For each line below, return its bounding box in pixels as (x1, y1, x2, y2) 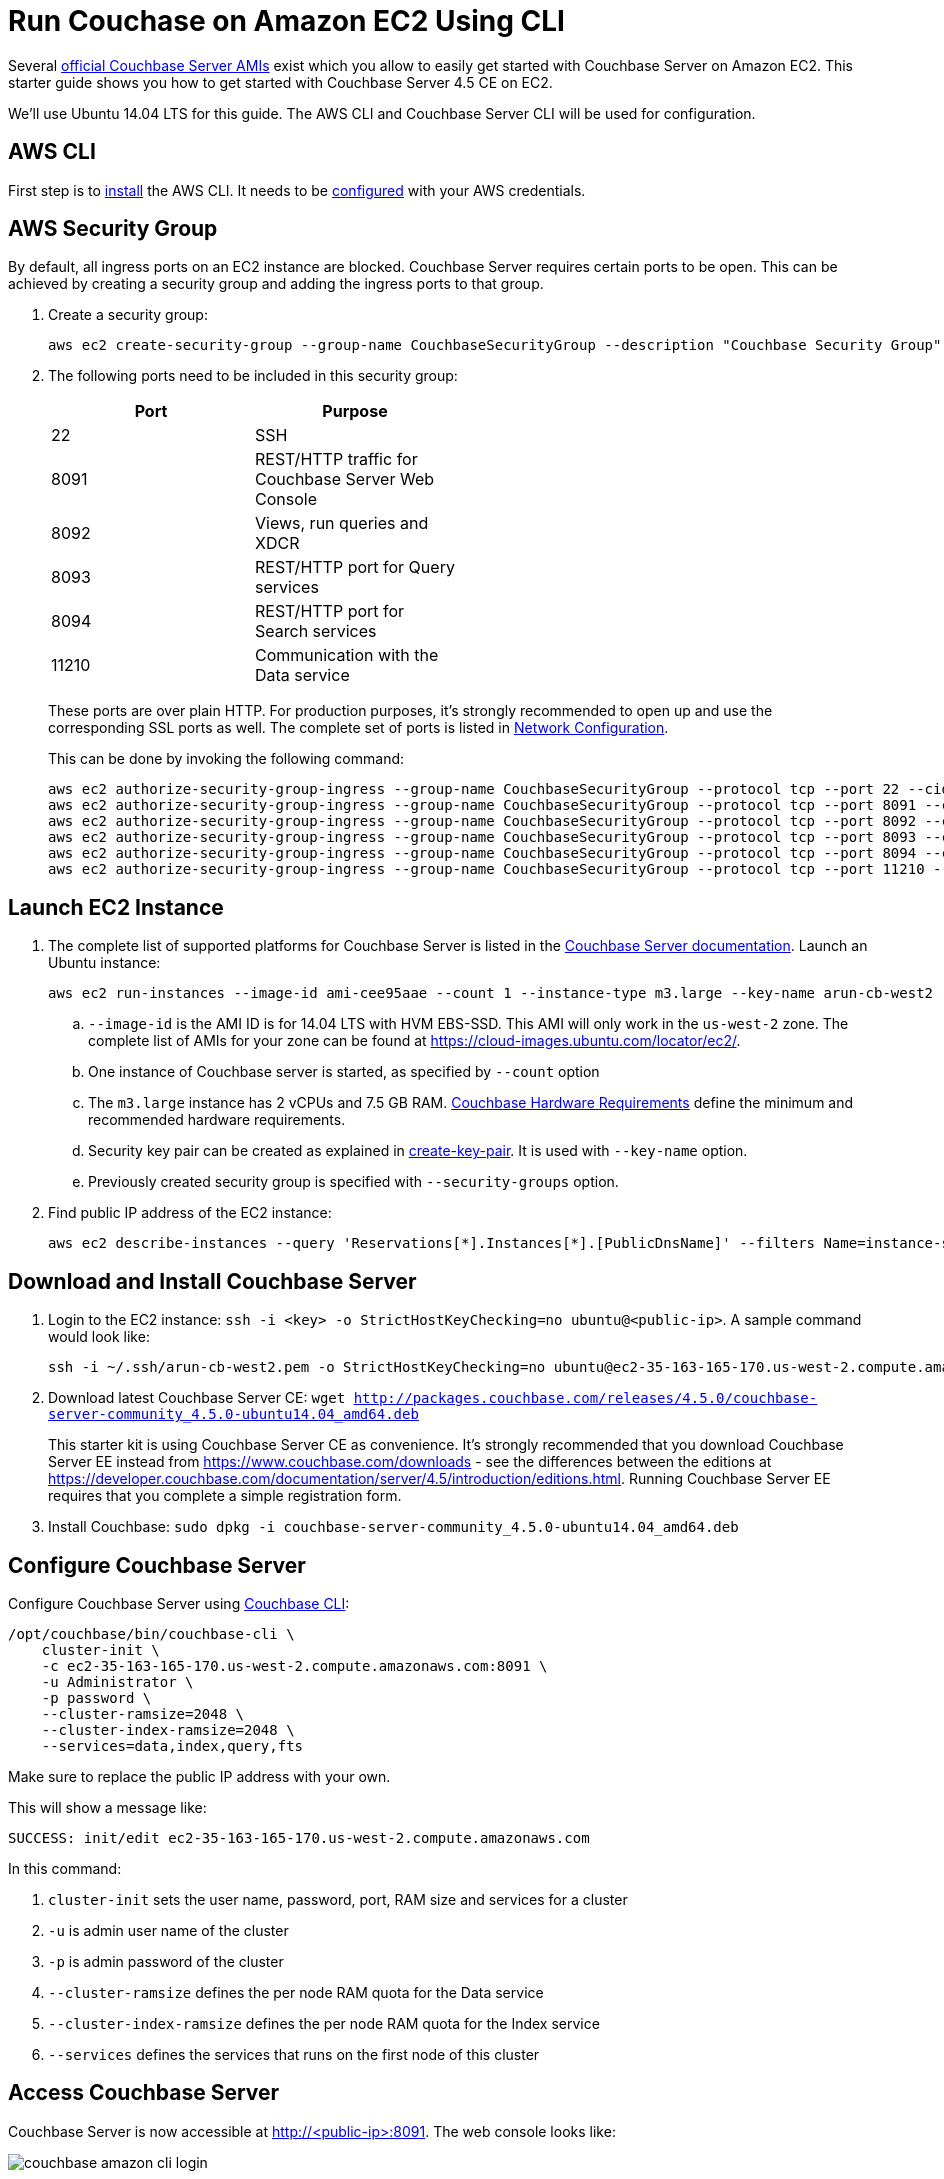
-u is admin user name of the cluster (48, 1921, 289, 1939)
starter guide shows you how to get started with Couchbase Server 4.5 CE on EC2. (8, 73, 553, 91)
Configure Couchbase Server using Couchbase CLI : (8, 1594, 350, 1612)
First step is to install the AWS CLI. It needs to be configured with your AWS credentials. (8, 181, 586, 199)
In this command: (8, 1859, 122, 1877)
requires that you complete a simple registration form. (48, 1487, 402, 1505)
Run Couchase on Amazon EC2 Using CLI (8, 4, 565, 38)
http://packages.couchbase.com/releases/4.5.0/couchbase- (353, 1390, 818, 1407)
